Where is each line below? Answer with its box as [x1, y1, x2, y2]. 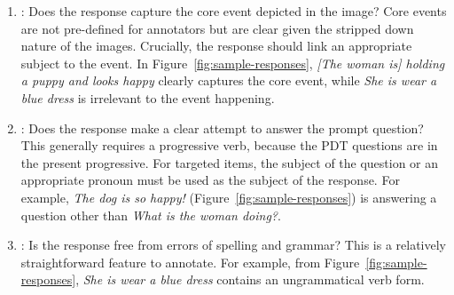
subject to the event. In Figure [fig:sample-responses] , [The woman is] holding [20, 53, 445, 72]
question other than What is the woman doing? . [20, 205, 281, 224]
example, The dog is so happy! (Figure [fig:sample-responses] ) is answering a [20, 187, 437, 206]
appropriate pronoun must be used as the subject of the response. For [20, 171, 400, 189]
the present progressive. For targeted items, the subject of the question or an [20, 153, 439, 171]
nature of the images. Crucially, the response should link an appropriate [20, 36, 412, 55]
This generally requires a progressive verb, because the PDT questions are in [20, 136, 438, 155]
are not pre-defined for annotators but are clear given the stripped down [20, 19, 414, 37]
